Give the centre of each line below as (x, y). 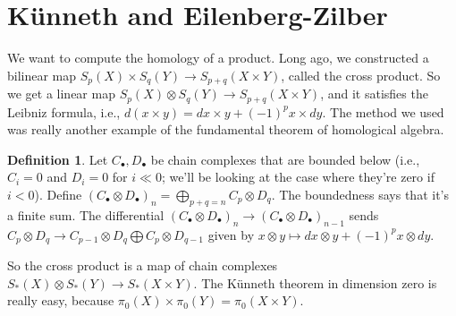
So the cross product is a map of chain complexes (143, 265)
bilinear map (42, 75)
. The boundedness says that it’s (360, 194)
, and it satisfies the (374, 94)
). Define (58, 194)
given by (231, 234)
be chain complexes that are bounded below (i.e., (285, 159)
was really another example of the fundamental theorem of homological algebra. (226, 129)
